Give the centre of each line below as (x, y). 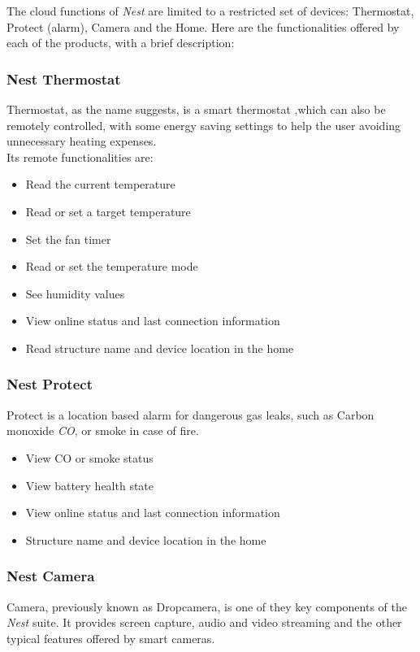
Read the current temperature (100, 184)
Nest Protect (50, 384)
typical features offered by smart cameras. (111, 638)
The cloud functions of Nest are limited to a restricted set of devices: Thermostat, (210, 11)
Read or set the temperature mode (112, 266)
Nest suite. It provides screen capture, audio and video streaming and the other (204, 622)
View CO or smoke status (89, 457)
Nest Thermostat (64, 78)
